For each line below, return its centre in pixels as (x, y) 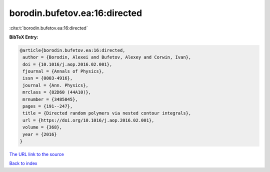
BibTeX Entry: (24, 37)
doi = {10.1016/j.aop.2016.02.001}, (67, 64)
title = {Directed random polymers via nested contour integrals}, (107, 113)
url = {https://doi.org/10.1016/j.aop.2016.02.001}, (88, 120)
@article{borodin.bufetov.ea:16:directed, (72, 50)
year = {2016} (40, 134)
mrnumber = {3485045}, (50, 99)
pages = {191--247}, (48, 106)
